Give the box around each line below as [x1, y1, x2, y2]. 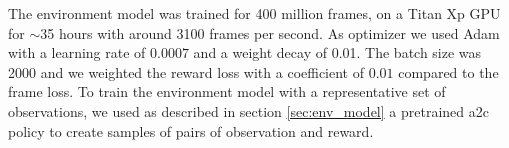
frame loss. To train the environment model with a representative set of [8, 81, 446, 102]
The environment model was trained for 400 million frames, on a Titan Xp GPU [8, 3, 501, 23]
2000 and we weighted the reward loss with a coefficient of [8, 61, 365, 82]
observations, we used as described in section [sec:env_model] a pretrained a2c [8, 100, 489, 121]
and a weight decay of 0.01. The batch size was [193, 42, 482, 63]
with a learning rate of [8, 42, 146, 63]
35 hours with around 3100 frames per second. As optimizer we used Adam [40, 22, 500, 43]
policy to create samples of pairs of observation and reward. [8, 120, 374, 141]
